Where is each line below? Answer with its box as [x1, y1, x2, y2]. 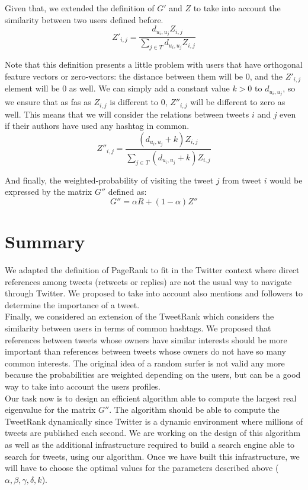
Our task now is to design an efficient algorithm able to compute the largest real [5, 391, 297, 404]
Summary [5, 229, 85, 254]
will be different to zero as [190, 96, 285, 108]
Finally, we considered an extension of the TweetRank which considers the [5, 310, 274, 323]
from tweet [222, 173, 261, 186]
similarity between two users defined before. [5, 13, 163, 26]
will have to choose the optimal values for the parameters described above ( [5, 461, 279, 474]
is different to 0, [110, 96, 168, 108]
